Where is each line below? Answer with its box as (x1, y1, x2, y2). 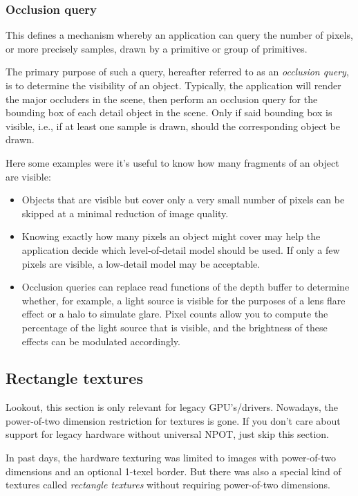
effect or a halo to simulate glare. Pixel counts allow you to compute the (21, 306, 328, 321)
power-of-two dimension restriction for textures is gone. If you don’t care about (6, 413, 341, 428)
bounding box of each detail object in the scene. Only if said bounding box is (6, 105, 332, 120)
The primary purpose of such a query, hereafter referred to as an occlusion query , (6, 64, 349, 79)
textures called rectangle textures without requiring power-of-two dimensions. (6, 477, 331, 492)
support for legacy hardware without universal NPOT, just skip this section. (6, 427, 329, 441)
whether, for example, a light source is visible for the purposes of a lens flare (21, 293, 346, 307)
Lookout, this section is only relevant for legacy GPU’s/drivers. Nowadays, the (6, 400, 338, 414)
